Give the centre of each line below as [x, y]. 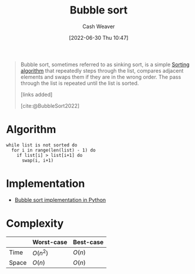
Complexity [35, 224]
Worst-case [50, 242]
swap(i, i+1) [38, 160]
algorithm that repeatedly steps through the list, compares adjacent [102, 70]
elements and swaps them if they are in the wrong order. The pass [101, 77]
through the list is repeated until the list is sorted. [80, 83]
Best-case [88, 242]
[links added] [36, 94]
